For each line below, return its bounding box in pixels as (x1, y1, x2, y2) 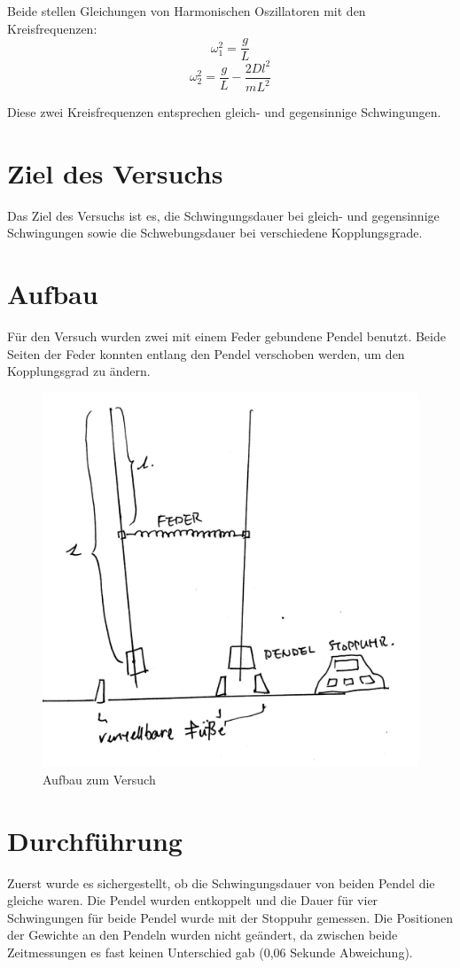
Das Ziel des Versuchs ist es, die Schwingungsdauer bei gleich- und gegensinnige (7, 206, 440, 224)
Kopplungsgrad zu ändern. (7, 362, 151, 380)
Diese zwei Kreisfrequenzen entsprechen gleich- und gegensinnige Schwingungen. (7, 103, 441, 121)
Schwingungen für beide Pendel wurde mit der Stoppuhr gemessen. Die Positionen (7, 908, 454, 926)
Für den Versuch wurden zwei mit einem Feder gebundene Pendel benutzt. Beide (7, 327, 446, 346)
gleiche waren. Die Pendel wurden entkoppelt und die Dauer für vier (7, 891, 378, 909)
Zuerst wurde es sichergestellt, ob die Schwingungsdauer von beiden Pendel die (7, 873, 435, 892)
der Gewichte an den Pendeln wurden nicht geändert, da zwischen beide (7, 925, 398, 944)
